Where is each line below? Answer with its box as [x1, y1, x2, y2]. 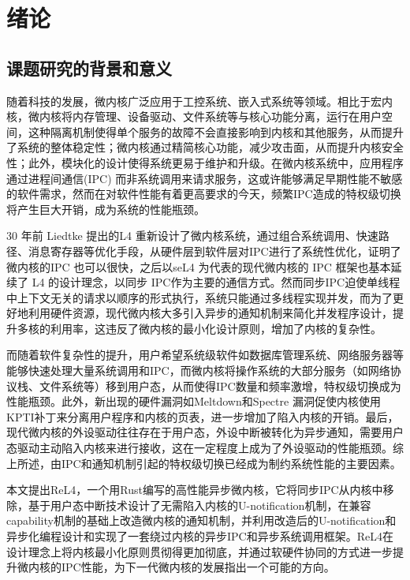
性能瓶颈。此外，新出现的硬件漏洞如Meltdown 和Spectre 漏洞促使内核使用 [6, 393, 381, 410]
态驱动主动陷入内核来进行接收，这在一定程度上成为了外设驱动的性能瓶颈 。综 [6, 440, 404, 456]
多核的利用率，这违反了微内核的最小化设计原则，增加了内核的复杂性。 [17, 320, 382, 336]
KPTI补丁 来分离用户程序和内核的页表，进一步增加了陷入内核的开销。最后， [6, 408, 399, 425]
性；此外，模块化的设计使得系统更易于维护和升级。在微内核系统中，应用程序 [6, 154, 404, 170]
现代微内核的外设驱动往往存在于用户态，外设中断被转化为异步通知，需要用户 [6, 424, 404, 440]
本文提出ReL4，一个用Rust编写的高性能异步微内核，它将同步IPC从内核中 [6, 481, 383, 498]
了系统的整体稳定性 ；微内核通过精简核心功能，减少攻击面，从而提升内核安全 [6, 139, 404, 155]
